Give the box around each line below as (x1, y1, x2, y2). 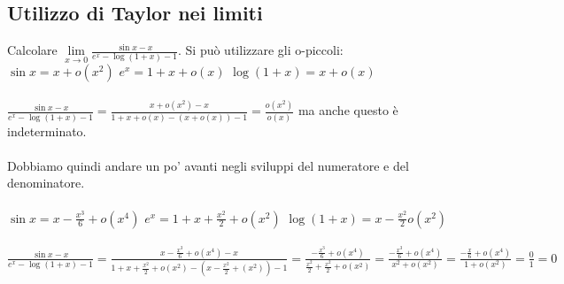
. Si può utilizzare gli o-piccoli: (178, 41, 344, 59)
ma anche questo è (297, 101, 398, 119)
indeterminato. (7, 121, 87, 140)
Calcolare (7, 41, 58, 59)
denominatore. (7, 173, 85, 192)
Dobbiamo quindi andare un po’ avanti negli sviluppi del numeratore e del (7, 156, 409, 174)
